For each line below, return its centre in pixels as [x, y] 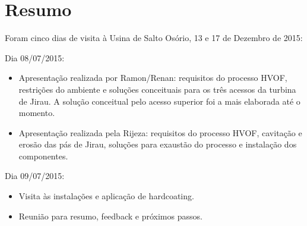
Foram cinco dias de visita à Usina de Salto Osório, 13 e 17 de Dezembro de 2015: [154, 38]
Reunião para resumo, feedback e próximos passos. [110, 216]
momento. [37, 113]
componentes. [43, 156]
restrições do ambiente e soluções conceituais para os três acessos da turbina [157, 89]
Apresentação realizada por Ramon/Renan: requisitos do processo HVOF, [153, 78]
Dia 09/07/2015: [35, 176]
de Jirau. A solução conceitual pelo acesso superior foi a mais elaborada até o [159, 101]
